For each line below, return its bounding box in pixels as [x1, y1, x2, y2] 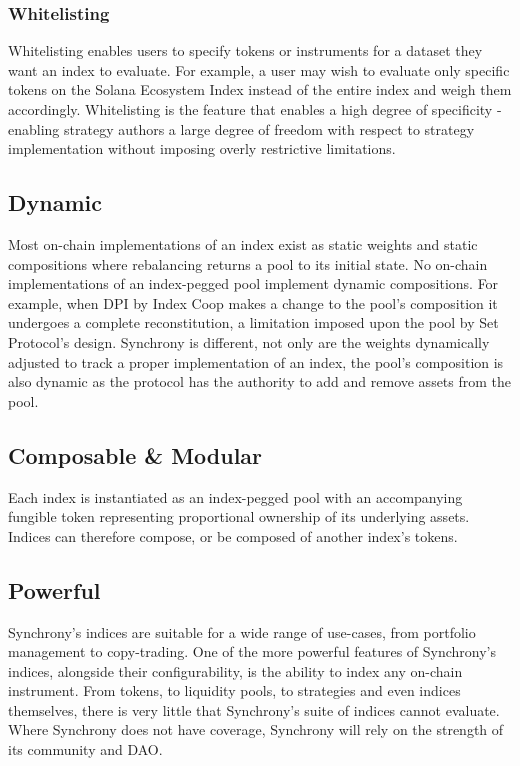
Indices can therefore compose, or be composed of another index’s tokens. [8, 525, 458, 546]
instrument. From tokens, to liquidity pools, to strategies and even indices [8, 680, 461, 701]
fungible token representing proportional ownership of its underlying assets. [8, 506, 470, 527]
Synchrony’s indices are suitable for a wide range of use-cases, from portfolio [8, 621, 476, 642]
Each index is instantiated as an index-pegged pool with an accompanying [8, 486, 463, 507]
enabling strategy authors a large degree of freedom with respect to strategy [8, 118, 475, 139]
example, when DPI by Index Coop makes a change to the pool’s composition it [8, 292, 498, 313]
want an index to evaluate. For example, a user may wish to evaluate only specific [8, 59, 510, 80]
